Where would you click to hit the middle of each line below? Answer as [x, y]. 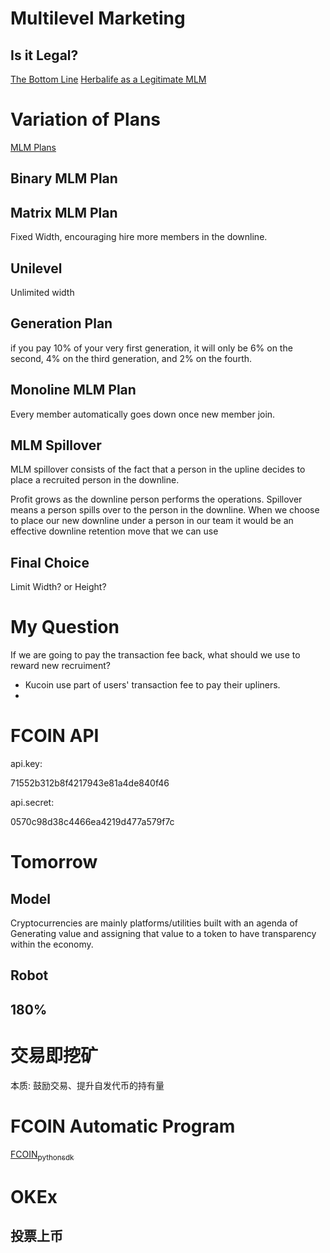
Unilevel [36, 268]
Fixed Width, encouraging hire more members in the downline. [139, 237]
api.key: [26, 764]
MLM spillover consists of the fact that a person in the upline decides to [158, 469]
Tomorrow [54, 862]
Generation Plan [61, 323]
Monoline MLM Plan [73, 390]
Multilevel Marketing [98, 18]
